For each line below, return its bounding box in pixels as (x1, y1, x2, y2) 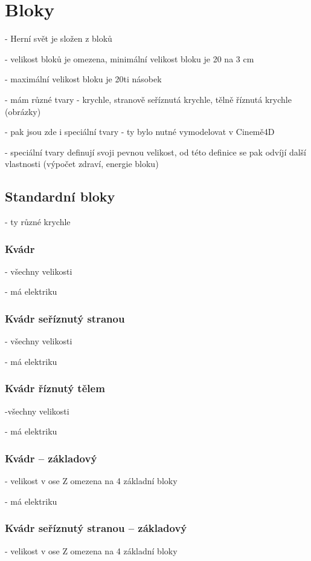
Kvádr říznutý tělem (5, 381, 105, 396)
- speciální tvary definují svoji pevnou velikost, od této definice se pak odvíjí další (5, 145, 307, 158)
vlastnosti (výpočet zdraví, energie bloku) (5, 157, 159, 170)
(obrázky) (5, 105, 41, 117)
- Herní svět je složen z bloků (5, 32, 112, 45)
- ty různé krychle (5, 215, 71, 228)
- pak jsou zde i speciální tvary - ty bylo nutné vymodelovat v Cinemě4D (5, 125, 275, 138)
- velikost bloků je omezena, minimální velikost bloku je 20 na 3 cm (5, 52, 254, 65)
